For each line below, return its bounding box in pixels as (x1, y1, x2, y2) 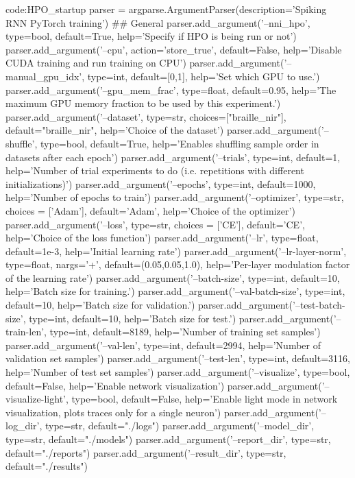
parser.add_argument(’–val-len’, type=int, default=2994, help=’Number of (5, 337, 321, 352)
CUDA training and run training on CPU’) (5, 56, 186, 70)
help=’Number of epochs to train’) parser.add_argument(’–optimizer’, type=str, (5, 190, 344, 204)
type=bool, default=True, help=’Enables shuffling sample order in (40, 136, 319, 150)
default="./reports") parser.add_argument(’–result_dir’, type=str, (5, 445, 286, 459)
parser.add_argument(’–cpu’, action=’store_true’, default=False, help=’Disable (5, 42, 342, 56)
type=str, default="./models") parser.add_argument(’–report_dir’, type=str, (5, 432, 331, 446)
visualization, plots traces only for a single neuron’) (5, 405, 221, 419)
